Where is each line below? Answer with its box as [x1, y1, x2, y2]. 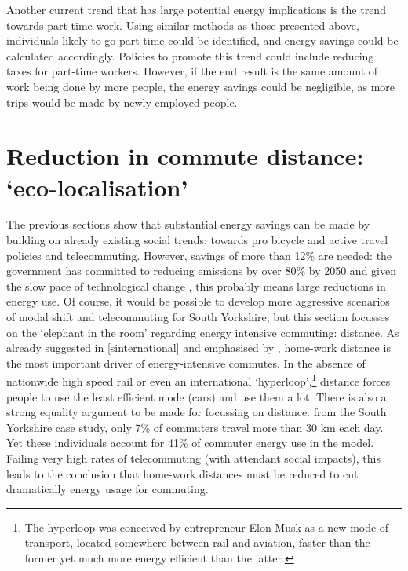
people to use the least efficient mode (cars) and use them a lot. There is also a [6, 388, 387, 404]
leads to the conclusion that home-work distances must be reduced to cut [6, 465, 359, 481]
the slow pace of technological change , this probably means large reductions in [6, 277, 386, 294]
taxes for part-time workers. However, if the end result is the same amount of [6, 63, 378, 79]
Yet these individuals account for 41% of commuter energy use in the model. [6, 434, 374, 451]
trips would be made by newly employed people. [6, 93, 238, 110]
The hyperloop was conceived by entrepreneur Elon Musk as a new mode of [24, 518, 389, 535]
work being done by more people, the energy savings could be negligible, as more [6, 78, 395, 94]
